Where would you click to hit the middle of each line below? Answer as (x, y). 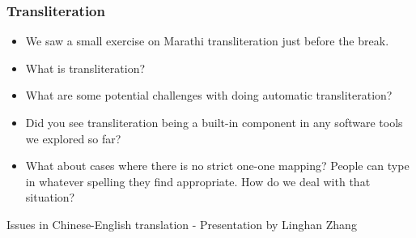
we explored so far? (73, 138)
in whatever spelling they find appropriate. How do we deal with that (198, 181)
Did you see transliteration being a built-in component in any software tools (214, 122)
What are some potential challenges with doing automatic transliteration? (209, 95)
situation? (50, 197)
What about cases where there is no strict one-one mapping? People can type (217, 166)
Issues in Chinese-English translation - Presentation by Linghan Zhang (182, 224)
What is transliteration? (85, 68)
